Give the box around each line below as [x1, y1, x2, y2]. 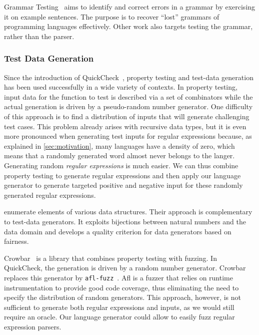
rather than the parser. [4, 31, 74, 41]
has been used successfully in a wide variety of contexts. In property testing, [4, 82, 237, 92]
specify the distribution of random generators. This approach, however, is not [4, 292, 241, 302]
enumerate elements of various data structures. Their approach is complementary [4, 206, 252, 217]
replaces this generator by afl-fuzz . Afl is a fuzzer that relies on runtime [4, 272, 233, 282]
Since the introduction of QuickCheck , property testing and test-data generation [4, 72, 253, 82]
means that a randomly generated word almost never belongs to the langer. [4, 150, 235, 161]
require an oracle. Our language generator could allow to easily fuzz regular [4, 311, 235, 322]
